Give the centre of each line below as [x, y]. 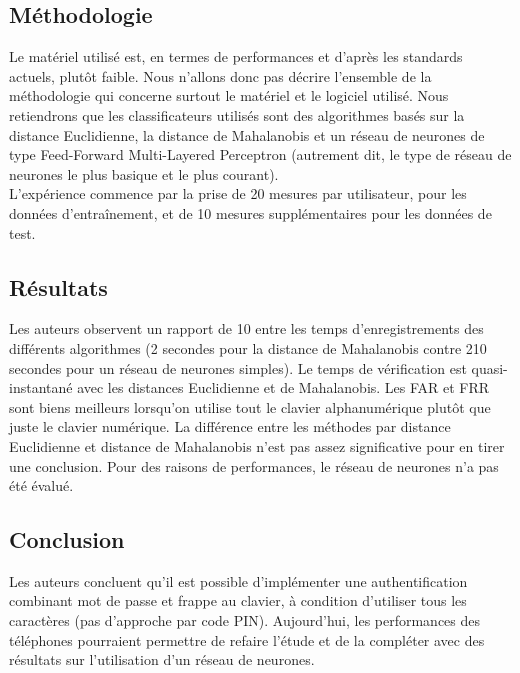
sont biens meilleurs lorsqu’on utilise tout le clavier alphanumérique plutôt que [250, 406]
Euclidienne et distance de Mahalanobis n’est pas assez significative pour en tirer [257, 445]
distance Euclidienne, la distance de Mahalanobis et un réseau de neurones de [247, 134]
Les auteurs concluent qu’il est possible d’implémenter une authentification [238, 580]
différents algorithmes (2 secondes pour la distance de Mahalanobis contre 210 [248, 347]
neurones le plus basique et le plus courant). [144, 173]
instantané [41, 387]
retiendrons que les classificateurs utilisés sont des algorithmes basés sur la [237, 114]
